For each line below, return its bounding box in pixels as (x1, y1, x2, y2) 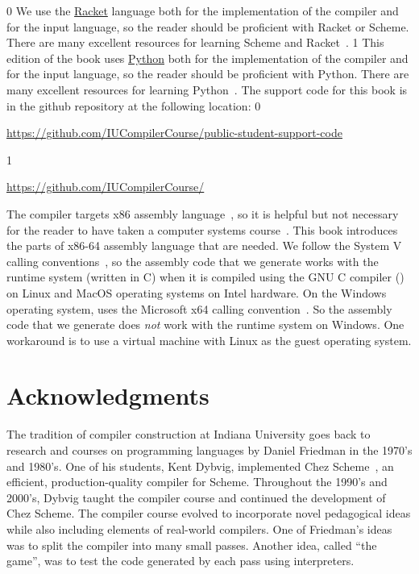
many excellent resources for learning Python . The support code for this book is (6, 81, 408, 98)
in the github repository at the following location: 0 (6, 97, 261, 114)
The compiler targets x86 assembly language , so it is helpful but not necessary (6, 205, 399, 222)
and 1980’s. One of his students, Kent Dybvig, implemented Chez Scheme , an (6, 457, 394, 474)
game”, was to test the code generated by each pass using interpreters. (6, 552, 355, 569)
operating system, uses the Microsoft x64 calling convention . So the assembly (6, 300, 392, 317)
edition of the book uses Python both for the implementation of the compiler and (6, 49, 409, 66)
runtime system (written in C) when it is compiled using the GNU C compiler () (6, 268, 404, 285)
